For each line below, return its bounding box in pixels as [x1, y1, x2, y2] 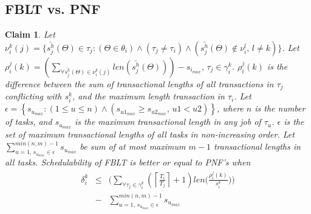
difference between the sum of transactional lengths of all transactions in [5, 77, 274, 90]
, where [216, 102, 244, 115]
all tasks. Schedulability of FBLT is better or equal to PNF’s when [5, 156, 251, 169]
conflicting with [5, 90, 62, 102]
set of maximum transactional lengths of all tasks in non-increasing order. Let [5, 128, 295, 141]
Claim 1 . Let [5, 28, 55, 41]
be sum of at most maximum [80, 140, 186, 153]
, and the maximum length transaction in [72, 90, 225, 102]
